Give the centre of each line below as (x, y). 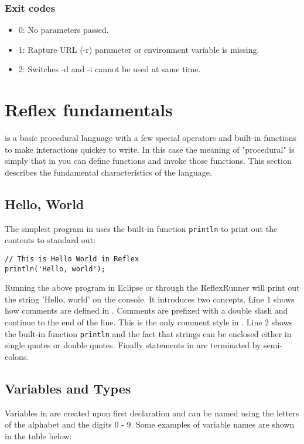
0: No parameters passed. (64, 30)
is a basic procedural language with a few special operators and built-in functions (151, 138)
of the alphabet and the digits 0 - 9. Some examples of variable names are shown (150, 424)
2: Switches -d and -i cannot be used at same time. (110, 69)
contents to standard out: (50, 240)
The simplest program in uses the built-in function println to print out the (141, 228)
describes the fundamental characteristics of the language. (108, 172)
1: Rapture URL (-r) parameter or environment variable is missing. (139, 49)
